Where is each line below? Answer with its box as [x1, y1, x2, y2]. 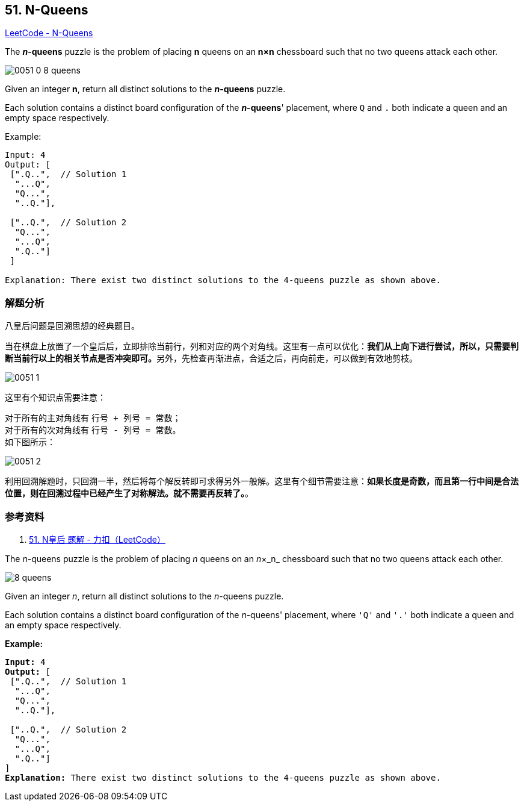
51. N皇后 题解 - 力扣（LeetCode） [29, 534, 165, 545]
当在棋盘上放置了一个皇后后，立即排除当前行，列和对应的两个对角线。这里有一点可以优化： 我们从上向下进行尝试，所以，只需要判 [5, 341, 519, 352]
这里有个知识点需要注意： [5, 392, 106, 403]
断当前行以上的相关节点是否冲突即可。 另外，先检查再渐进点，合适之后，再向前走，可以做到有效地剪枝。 [5, 353, 418, 364]
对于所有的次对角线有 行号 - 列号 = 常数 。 [5, 425, 181, 436]
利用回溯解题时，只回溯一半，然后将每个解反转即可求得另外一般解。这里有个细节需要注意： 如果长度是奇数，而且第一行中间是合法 [5, 476, 519, 487]
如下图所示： [5, 437, 55, 448]
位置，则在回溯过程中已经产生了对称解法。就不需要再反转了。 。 [5, 488, 253, 499]
